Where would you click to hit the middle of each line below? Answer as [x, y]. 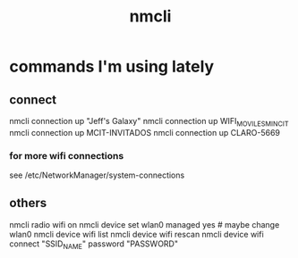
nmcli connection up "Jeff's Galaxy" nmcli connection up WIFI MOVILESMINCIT [149, 122]
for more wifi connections [67, 155]
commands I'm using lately [112, 67]
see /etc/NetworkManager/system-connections [97, 175]
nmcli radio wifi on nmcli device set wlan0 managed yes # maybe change [145, 224]
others [28, 203]
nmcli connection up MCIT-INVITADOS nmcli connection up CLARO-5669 [145, 132]
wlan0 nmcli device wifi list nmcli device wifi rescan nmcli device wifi [136, 234]
